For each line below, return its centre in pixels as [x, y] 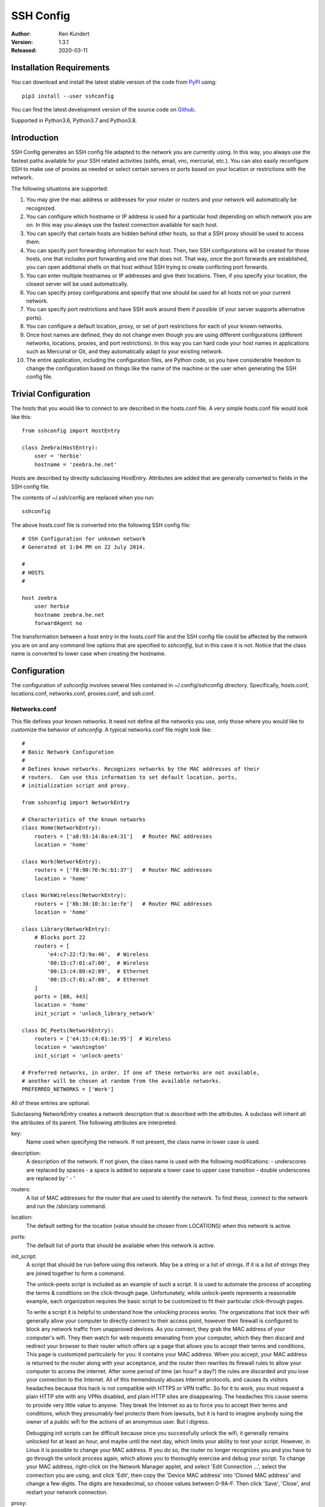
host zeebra [39, 598]
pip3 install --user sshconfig [68, 96]
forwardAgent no [58, 623]
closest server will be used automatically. [77, 284]
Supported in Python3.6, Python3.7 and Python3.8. [74, 121]
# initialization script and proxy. [76, 786]
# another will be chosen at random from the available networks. [122, 1081]
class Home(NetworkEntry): [62, 828]
